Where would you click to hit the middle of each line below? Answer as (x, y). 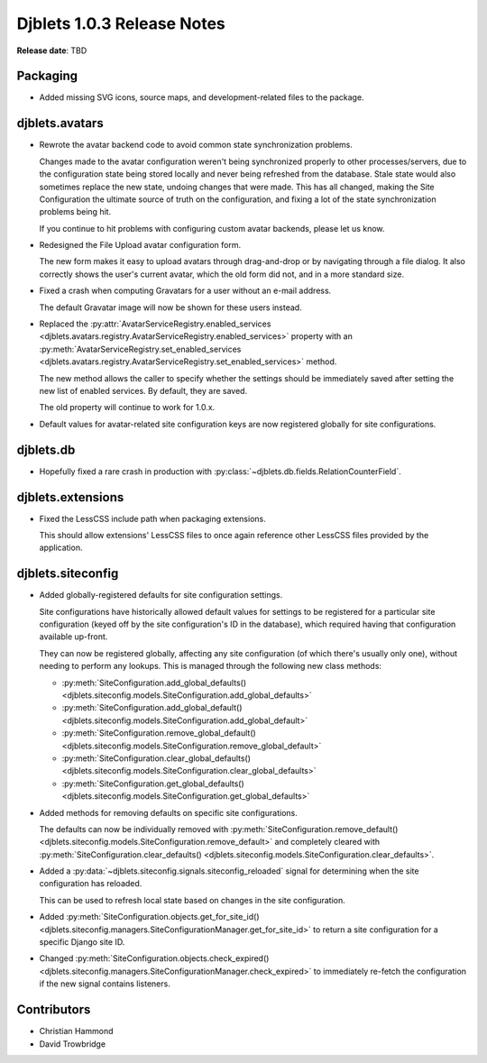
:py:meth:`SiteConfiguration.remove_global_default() (159, 733)
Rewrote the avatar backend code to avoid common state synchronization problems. (196, 145)
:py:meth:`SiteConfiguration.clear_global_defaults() (156, 758)
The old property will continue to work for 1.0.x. (127, 408)
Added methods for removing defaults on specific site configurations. (168, 812)
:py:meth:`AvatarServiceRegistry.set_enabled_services (140, 349)
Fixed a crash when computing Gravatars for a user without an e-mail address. (185, 291)
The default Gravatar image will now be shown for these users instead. (170, 307)
